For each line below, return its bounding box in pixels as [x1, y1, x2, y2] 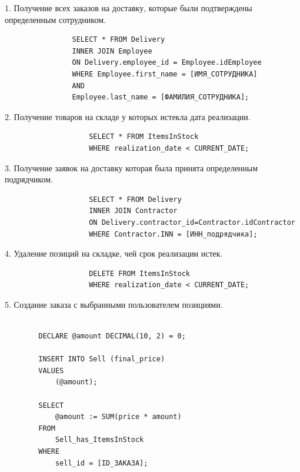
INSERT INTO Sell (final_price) [38, 355, 165, 364]
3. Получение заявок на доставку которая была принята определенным [5, 161, 258, 174]
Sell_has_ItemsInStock [55, 436, 144, 444]
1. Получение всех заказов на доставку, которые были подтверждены [5, 2, 252, 14]
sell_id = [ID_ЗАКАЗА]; [55, 458, 148, 467]
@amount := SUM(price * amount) [55, 413, 182, 421]
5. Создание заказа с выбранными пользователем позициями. [5, 298, 223, 310]
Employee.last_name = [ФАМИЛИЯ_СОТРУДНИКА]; [72, 93, 249, 102]
